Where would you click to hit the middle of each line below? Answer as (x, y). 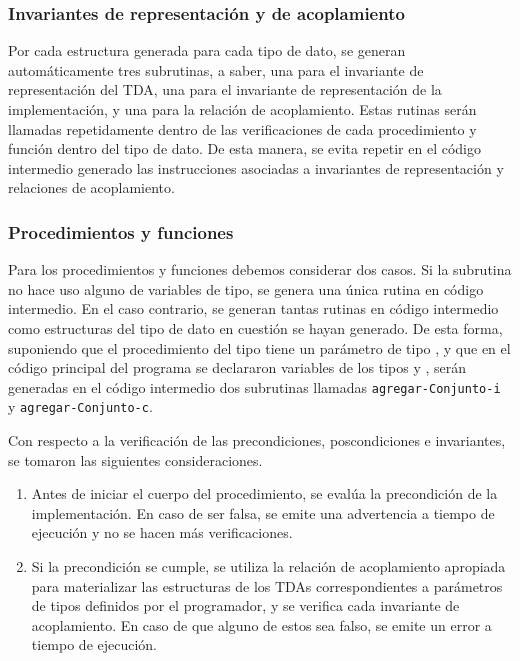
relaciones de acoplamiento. (91, 187)
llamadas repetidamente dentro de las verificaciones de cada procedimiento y (242, 128)
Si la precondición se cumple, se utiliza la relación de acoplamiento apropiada (268, 566)
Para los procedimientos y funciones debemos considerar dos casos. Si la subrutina (260, 269)
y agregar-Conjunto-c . (80, 406)
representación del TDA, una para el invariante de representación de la (225, 89)
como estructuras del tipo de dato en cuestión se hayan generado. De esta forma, (255, 327)
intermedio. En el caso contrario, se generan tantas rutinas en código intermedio (253, 308)
